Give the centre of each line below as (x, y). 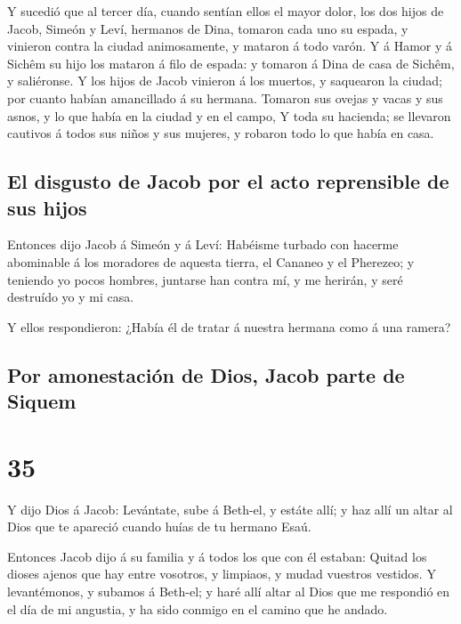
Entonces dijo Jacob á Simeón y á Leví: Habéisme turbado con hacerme (203, 244)
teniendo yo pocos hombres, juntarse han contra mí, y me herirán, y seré (205, 279)
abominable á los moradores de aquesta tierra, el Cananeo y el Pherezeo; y (211, 261)
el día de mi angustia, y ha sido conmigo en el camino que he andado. (198, 608)
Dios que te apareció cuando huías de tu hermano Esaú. (159, 527)
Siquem (42, 401)
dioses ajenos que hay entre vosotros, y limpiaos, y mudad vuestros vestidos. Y (222, 574)
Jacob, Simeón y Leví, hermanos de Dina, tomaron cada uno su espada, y (208, 28)
